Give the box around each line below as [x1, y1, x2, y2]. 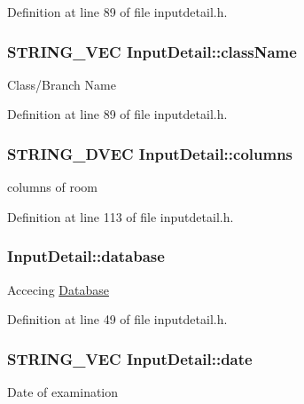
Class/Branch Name [7, 75, 116, 93]
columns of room [7, 178, 98, 196]
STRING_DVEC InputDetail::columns [7, 142, 293, 164]
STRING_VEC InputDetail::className [7, 40, 297, 62]
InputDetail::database [7, 245, 165, 267]
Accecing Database [7, 280, 109, 298]
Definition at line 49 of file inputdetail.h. [7, 310, 228, 329]
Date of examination [7, 383, 119, 401]
